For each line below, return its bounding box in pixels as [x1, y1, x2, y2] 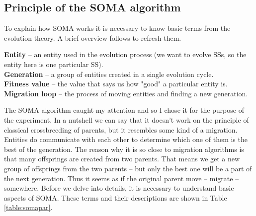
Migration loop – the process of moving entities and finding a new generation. [4, 88, 248, 98]
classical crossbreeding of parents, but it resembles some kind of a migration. [4, 124, 238, 135]
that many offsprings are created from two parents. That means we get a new [4, 153, 240, 164]
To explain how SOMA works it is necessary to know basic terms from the [4, 23, 231, 33]
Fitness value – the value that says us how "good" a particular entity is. [4, 78, 228, 89]
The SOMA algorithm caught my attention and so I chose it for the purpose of [4, 105, 244, 115]
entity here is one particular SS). [4, 59, 103, 69]
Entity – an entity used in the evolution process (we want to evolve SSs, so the [4, 49, 247, 60]
